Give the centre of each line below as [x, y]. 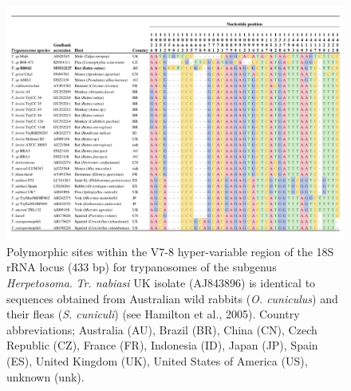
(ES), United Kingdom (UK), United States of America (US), [157, 360]
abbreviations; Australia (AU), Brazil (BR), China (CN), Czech [162, 329]
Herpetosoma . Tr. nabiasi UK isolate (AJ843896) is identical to [161, 282]
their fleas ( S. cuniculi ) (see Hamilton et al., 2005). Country [153, 314]
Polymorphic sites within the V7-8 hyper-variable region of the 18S [170, 251]
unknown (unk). [45, 376]
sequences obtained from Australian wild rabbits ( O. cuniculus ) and [172, 298]
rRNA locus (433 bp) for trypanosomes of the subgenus [142, 267]
